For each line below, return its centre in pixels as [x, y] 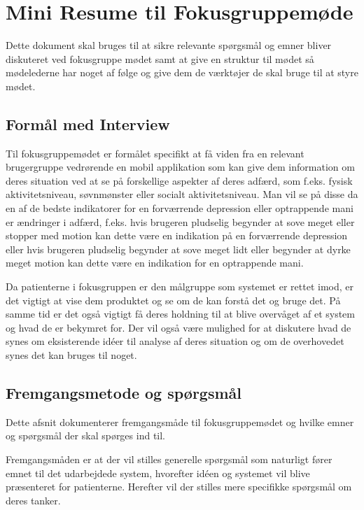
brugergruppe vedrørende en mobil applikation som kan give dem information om [180, 167]
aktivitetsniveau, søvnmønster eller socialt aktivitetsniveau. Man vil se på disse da [182, 194]
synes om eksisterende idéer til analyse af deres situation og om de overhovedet [175, 341]
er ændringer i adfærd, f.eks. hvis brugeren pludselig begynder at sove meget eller [180, 221]
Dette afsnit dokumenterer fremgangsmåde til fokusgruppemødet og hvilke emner [180, 422]
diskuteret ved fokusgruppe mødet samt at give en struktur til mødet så [160, 58]
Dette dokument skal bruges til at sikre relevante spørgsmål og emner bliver [169, 45]
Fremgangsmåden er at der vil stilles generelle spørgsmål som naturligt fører [169, 459]
